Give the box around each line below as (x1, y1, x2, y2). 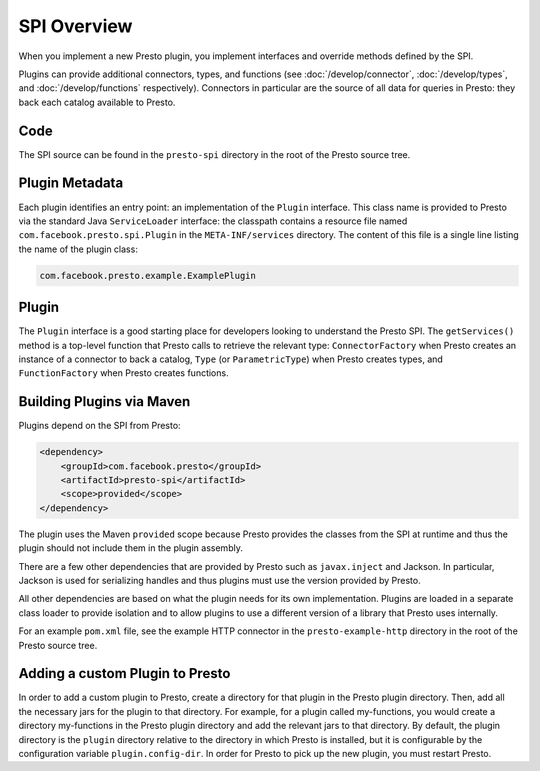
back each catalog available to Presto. (18, 96, 176, 108)
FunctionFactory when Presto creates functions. (18, 367, 229, 379)
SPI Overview (18, 15, 133, 37)
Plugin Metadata (18, 175, 124, 192)
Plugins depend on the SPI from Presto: (18, 420, 181, 432)
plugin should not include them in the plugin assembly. (18, 542, 244, 554)
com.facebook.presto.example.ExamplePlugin (39, 270, 257, 281)
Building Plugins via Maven (18, 393, 191, 410)
